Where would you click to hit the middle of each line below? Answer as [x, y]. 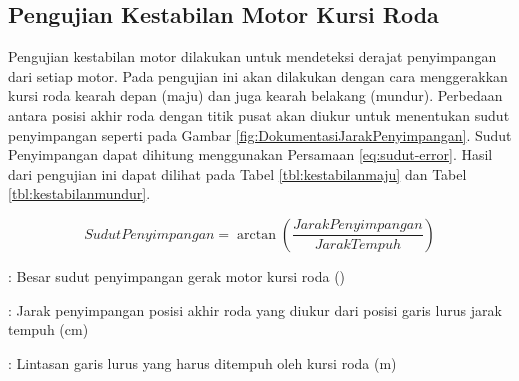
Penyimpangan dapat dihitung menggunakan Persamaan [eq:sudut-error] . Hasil [250, 154]
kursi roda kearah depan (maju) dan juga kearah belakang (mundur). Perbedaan [255, 95]
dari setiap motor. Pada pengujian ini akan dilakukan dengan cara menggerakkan [258, 75]
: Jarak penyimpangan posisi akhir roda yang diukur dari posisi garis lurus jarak [255, 309]
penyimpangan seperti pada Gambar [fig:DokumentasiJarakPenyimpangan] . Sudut [260, 134]
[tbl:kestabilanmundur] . [79, 193]
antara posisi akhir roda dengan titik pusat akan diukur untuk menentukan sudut [259, 114]
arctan [256, 234]
